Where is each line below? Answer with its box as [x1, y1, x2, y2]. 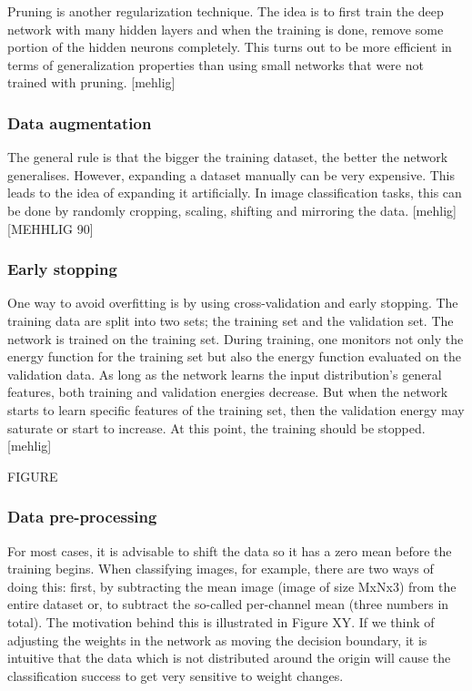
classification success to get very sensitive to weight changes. [7, 666, 344, 685]
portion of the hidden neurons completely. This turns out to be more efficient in [7, 37, 452, 56]
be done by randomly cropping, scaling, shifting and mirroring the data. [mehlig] [7, 200, 457, 219]
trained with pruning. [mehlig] [7, 73, 176, 92]
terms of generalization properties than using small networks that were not [7, 55, 424, 74]
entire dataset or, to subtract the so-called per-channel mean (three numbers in [7, 594, 449, 614]
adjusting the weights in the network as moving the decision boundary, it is [7, 630, 427, 649]
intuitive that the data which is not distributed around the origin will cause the [7, 648, 451, 667]
